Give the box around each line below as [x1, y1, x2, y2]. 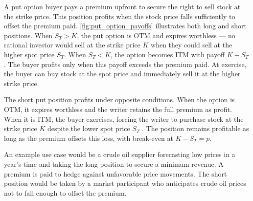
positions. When [4, 30, 52, 40]
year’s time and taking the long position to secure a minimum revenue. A [4, 158, 224, 169]
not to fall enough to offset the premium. [4, 187, 127, 198]
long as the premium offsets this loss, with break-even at [4, 133, 173, 143]
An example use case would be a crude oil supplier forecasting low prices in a [4, 149, 235, 159]
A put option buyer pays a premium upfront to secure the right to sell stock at [4, 1, 241, 11]
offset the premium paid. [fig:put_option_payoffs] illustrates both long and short [4, 21, 247, 31]
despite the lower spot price [47, 123, 130, 134]
